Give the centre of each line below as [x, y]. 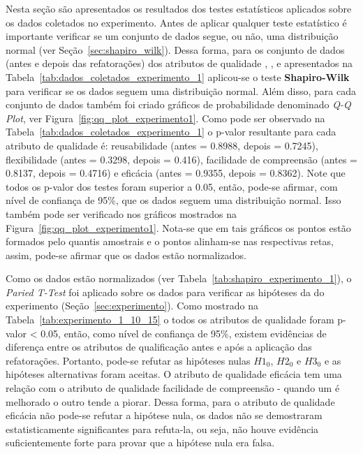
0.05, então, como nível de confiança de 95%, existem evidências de [184, 333]
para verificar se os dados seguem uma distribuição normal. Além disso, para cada [181, 90]
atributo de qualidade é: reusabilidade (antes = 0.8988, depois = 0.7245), [162, 145]
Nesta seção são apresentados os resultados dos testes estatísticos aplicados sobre [179, 8]
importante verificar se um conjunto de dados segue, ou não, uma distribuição [172, 36]
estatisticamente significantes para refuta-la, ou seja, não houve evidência [162, 429]
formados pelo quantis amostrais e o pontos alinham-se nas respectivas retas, [170, 241]
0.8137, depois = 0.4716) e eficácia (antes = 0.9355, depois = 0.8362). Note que [176, 173]
